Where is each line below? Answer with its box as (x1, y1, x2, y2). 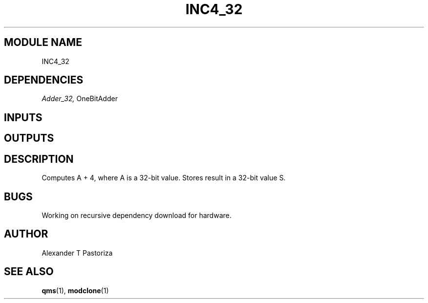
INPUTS (4, 111, 43, 124)
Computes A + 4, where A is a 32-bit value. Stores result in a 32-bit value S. (42, 173, 286, 182)
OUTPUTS (4, 132, 54, 145)
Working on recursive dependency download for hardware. (42, 211, 232, 219)
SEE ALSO (4, 265, 54, 278)
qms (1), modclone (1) (42, 286, 109, 295)
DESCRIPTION (4, 152, 74, 165)
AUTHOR (4, 228, 48, 240)
